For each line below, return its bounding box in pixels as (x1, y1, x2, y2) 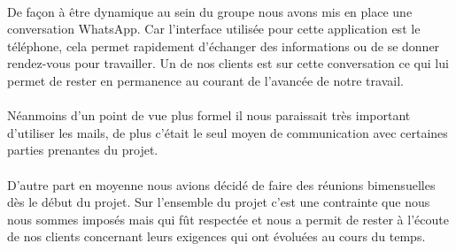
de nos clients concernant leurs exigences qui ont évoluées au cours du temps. (7, 227, 426, 246)
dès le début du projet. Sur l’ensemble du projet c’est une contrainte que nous (7, 193, 430, 211)
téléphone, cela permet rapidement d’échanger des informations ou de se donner (7, 36, 440, 55)
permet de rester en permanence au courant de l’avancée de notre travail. (7, 71, 404, 89)
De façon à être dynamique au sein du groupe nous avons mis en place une (7, 2, 413, 20)
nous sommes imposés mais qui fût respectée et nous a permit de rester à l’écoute (7, 209, 449, 228)
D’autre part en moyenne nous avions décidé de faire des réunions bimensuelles (7, 175, 436, 194)
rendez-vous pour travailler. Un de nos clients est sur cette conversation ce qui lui (7, 54, 449, 72)
